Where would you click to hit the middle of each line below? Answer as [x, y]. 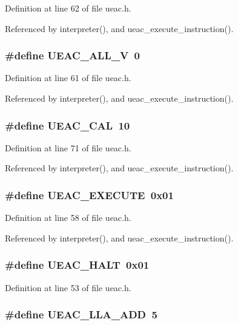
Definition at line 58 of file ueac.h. [68, 218]
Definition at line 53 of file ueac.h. [68, 287]
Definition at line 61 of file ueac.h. [68, 78]
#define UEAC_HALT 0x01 [77, 265]
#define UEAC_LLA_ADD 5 [81, 314]
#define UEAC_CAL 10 [68, 125]
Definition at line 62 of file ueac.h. [68, 8]
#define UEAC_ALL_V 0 [72, 55]
